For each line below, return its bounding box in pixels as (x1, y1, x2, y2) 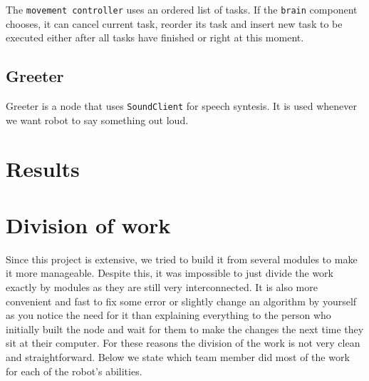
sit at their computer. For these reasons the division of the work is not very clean (6, 335, 360, 350)
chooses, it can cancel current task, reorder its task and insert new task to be (6, 16, 343, 31)
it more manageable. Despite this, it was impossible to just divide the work (6, 265, 333, 280)
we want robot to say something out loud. (6, 112, 189, 127)
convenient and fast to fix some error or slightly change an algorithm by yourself (6, 293, 357, 308)
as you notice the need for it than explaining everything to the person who (6, 308, 331, 322)
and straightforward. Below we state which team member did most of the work (6, 349, 350, 364)
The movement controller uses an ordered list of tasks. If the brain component (6, 2, 358, 16)
